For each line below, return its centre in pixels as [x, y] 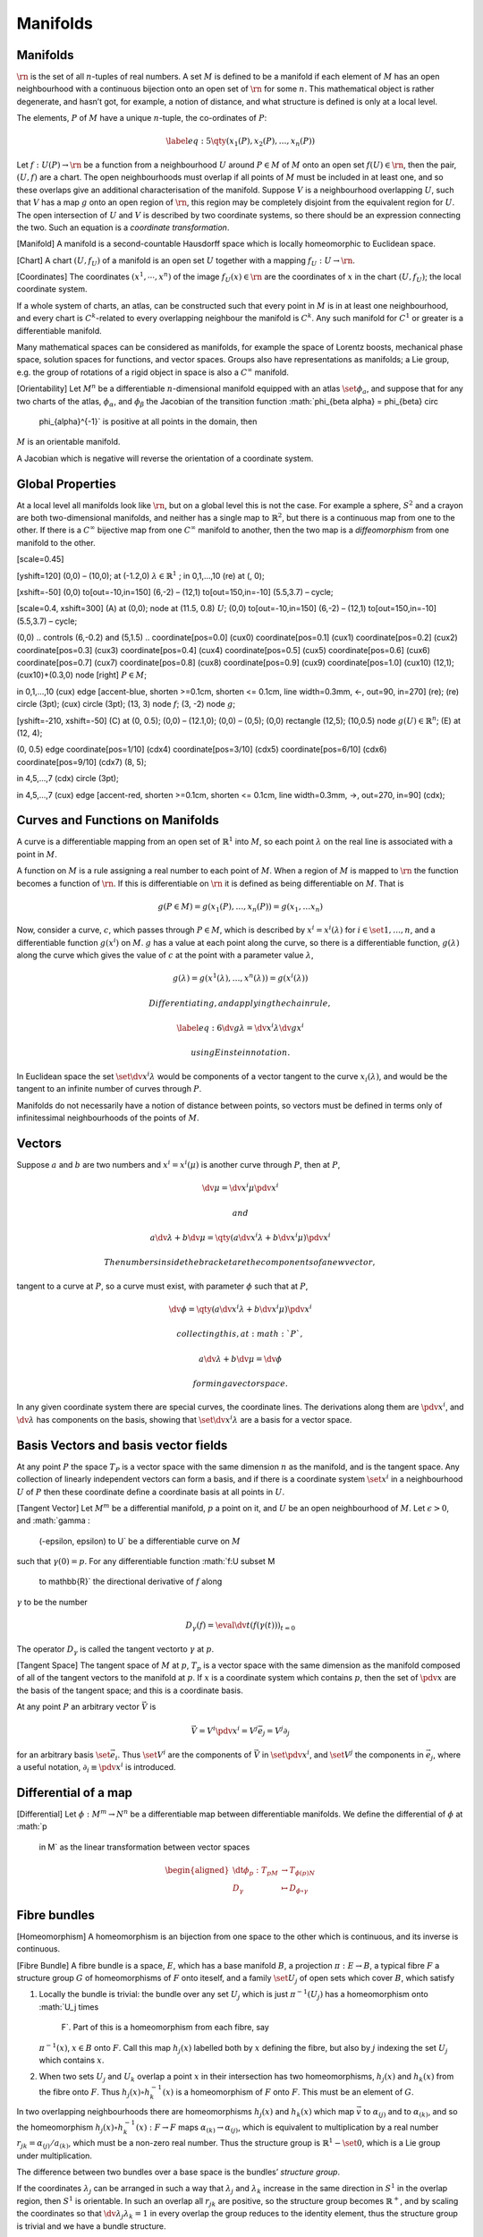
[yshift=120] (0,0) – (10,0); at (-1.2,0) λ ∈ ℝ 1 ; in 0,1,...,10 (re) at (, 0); [140, 575]
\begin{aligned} [197, 1870]
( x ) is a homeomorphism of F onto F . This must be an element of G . [288, 2092]
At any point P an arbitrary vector [78, 1707]
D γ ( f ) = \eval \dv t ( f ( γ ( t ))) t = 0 [240, 1626]
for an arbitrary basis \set [64, 1755]
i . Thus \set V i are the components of [183, 1755]
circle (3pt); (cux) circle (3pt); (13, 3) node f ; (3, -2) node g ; [126, 704]
